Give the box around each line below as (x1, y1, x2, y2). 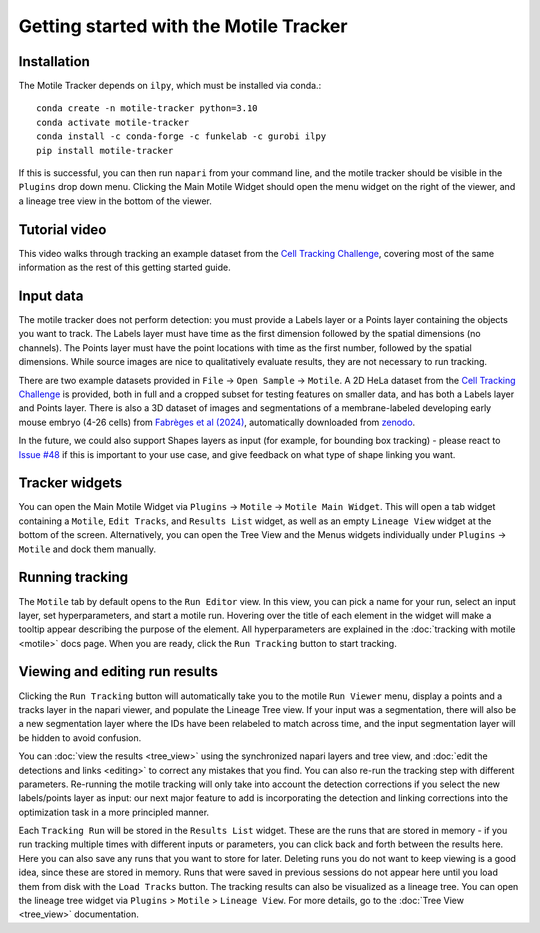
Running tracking (18, 569, 129, 586)
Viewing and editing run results (18, 663, 219, 680)
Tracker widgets (18, 475, 123, 492)
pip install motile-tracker (36, 145, 174, 156)
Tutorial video (18, 221, 107, 238)
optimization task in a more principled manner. (18, 806, 210, 818)
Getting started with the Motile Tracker (18, 15, 348, 37)
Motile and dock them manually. (18, 543, 157, 555)
